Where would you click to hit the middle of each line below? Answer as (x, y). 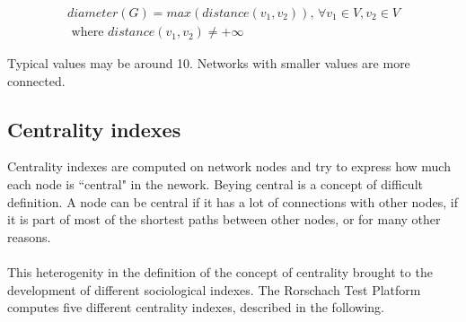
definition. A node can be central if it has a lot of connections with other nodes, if (233, 201)
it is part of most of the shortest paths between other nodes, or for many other (224, 219)
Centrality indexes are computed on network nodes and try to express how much (229, 166)
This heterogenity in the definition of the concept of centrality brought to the (220, 272)
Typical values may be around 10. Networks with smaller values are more (209, 63)
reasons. (29, 236)
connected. (36, 80)
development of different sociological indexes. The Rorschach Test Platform (214, 289)
